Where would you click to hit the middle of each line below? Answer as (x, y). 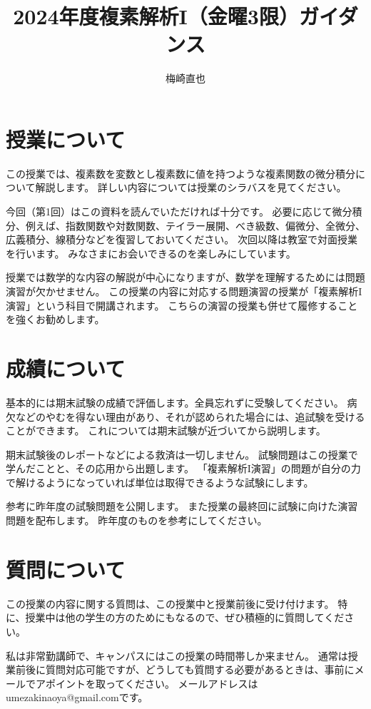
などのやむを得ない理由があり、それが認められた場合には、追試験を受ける (190, 416)
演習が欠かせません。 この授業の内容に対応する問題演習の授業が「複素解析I (184, 291)
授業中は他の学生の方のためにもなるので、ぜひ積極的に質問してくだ (185, 617)
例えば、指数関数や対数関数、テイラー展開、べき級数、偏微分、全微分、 (195, 225)
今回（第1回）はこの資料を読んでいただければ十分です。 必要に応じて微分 (179, 211)
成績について (66, 368)
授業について (66, 139)
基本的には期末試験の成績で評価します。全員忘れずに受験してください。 (175, 402)
